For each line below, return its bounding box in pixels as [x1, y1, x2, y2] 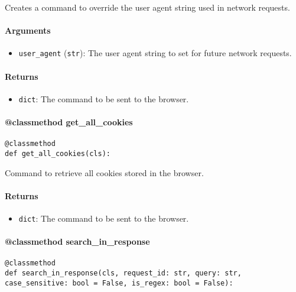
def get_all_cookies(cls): [5, 149, 110, 158]
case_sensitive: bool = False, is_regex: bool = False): [5, 278, 233, 287]
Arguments [5, 24, 51, 37]
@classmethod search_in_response [5, 235, 150, 248]
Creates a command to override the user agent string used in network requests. [5, 1, 290, 13]
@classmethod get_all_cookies [5, 116, 133, 128]
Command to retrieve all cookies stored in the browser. [5, 166, 204, 179]
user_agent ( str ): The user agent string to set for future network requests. [18, 47, 292, 59]
